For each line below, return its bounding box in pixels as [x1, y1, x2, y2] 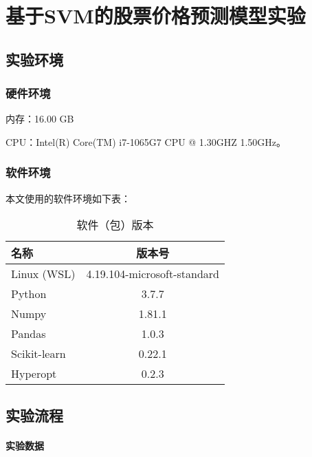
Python [11, 286, 47, 302]
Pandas [11, 326, 46, 342]
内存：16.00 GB [5, 111, 74, 126]
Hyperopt [11, 365, 57, 382]
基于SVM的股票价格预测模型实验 [5, 1, 306, 30]
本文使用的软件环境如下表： [5, 191, 131, 205]
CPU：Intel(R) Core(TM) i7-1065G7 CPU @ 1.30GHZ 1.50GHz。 [5, 134, 287, 149]
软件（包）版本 [76, 217, 154, 233]
